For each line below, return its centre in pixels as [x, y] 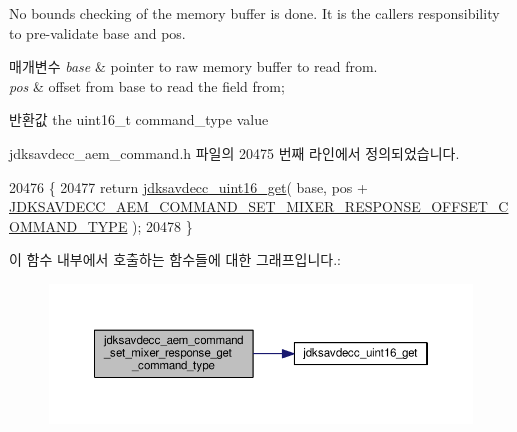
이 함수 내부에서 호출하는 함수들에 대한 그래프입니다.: [175, 259]
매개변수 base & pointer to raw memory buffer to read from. [193, 66]
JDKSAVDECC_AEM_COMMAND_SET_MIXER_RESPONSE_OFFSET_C [259, 206]
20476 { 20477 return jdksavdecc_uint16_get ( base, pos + [188, 186]
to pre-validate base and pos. [97, 32]
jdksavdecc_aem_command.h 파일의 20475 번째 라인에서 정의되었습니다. [234, 152]
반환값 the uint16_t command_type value [139, 119]
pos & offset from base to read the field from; [147, 85]
